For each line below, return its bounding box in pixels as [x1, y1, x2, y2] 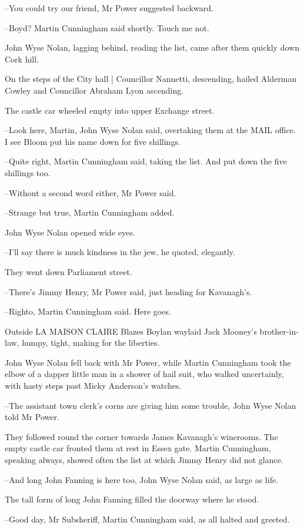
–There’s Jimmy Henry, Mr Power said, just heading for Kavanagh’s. [5, 285, 252, 297]
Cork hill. [5, 52, 39, 65]
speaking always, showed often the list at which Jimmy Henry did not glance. [5, 454, 283, 466]
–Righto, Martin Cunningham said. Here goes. [5, 305, 171, 318]
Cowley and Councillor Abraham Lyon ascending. [5, 84, 184, 96]
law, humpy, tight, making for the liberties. [5, 336, 160, 349]
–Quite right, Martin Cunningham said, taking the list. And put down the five [5, 155, 287, 167]
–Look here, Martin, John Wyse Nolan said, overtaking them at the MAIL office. [5, 124, 296, 136]
